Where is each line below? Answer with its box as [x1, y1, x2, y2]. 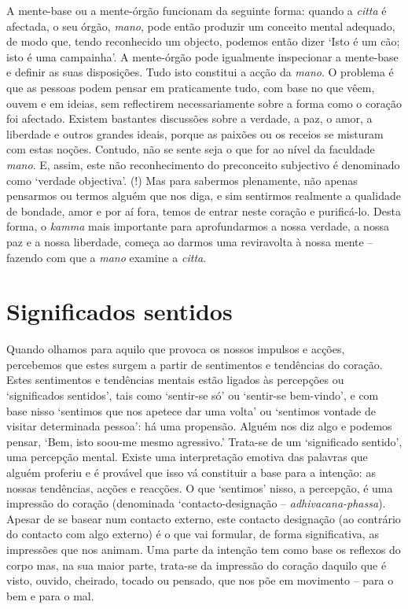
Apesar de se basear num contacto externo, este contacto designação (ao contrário [6, 510, 401, 526]
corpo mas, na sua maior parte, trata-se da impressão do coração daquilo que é [6, 556, 387, 573]
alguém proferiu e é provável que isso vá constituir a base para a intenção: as [6, 463, 376, 480]
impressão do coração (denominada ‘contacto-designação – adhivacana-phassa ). [6, 495, 386, 511]
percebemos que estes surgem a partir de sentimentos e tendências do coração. [6, 356, 383, 372]
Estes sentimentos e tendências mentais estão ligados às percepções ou [6, 371, 344, 388]
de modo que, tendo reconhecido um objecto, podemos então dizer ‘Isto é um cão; [6, 33, 400, 50]
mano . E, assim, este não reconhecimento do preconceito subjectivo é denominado [6, 156, 400, 172]
